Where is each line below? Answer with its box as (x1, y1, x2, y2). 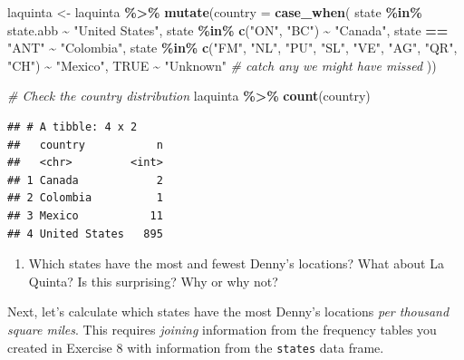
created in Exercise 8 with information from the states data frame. (7, 337, 384, 356)
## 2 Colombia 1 (7, 191, 163, 205)
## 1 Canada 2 (7, 173, 163, 187)
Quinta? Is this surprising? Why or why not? (28, 271, 278, 290)
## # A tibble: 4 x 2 (7, 120, 138, 133)
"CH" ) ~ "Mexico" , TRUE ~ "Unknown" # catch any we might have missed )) (7, 55, 437, 74)
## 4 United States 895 (7, 227, 163, 240)
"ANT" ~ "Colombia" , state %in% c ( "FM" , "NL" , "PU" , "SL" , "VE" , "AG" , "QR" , (7, 38, 458, 57)
